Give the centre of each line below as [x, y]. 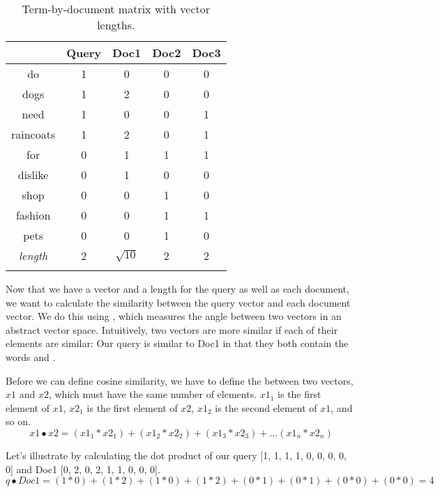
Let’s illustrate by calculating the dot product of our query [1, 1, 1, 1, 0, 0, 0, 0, [176, 455]
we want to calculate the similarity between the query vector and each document [178, 302]
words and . [31, 356]
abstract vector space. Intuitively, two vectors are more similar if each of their [172, 329]
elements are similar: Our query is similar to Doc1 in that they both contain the [177, 343]
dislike [33, 175]
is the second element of [266, 407]
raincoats [33, 134]
